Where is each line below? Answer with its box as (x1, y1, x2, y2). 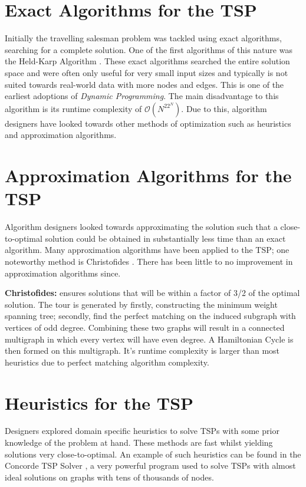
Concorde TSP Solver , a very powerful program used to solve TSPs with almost (5, 459, 296, 472)
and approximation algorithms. (5, 129, 117, 141)
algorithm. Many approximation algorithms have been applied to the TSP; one (5, 244, 289, 256)
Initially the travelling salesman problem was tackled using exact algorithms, (5, 32, 282, 44)
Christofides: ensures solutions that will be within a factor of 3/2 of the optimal (5, 287, 300, 299)
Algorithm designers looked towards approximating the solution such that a (5, 221, 278, 233)
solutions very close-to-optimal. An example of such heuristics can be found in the (5, 447, 301, 460)
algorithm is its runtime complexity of (5, 102, 142, 114)
